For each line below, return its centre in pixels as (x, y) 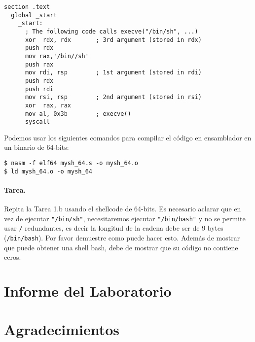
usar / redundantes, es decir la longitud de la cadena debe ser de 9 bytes (114, 228)
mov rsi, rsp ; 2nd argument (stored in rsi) (113, 97)
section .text (27, 7)
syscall (37, 122)
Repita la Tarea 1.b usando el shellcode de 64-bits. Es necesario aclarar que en (123, 209)
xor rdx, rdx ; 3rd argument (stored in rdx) (113, 40)
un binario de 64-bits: (36, 147)
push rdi (39, 89)
